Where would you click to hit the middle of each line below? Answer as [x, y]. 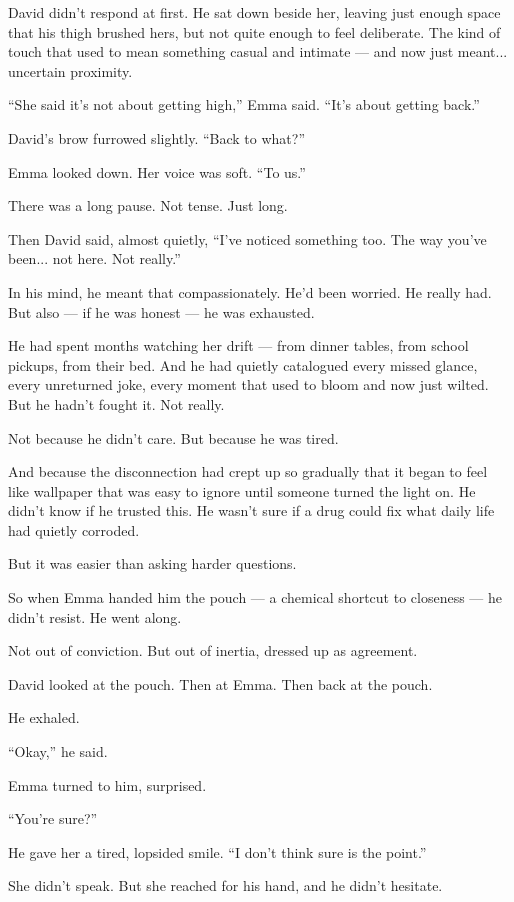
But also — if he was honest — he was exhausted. [161, 311]
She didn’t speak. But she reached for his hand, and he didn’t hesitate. [225, 885]
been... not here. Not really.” [94, 258]
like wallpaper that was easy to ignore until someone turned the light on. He [242, 490]
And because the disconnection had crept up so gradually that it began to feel [248, 471]
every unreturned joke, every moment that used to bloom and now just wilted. [248, 384]
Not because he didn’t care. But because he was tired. [173, 437]
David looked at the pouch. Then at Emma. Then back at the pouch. [220, 683]
